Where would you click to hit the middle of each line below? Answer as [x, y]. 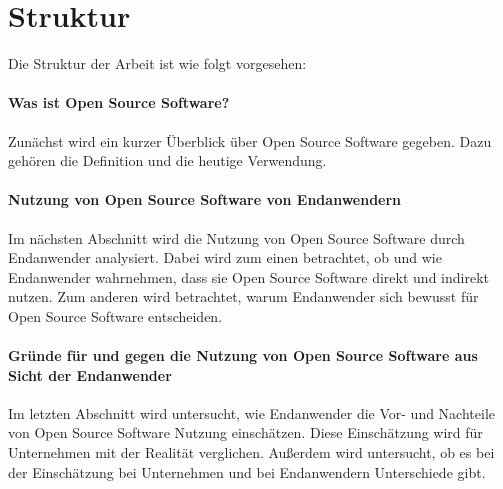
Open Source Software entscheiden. [115, 315]
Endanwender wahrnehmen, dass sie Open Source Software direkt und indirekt [248, 276]
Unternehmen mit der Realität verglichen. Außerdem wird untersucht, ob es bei [251, 452]
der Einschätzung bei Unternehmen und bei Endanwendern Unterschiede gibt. [247, 471]
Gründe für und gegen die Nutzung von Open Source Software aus [243, 355]
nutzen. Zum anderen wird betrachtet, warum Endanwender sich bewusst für [243, 296]
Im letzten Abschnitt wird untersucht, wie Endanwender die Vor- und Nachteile [252, 412]
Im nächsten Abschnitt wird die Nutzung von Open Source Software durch [236, 237]
